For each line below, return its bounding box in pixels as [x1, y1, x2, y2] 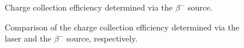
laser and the [5, 32, 52, 44]
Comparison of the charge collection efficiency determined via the [5, 20, 239, 33]
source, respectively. [66, 32, 138, 44]
